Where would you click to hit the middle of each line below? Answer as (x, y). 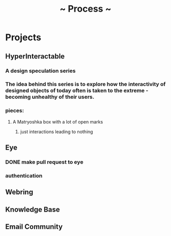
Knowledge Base (33, 209)
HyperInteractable (35, 56)
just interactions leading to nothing (56, 131)
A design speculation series (40, 71)
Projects (23, 37)
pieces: (15, 111)
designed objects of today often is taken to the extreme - (77, 91)
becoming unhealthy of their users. (50, 97)
